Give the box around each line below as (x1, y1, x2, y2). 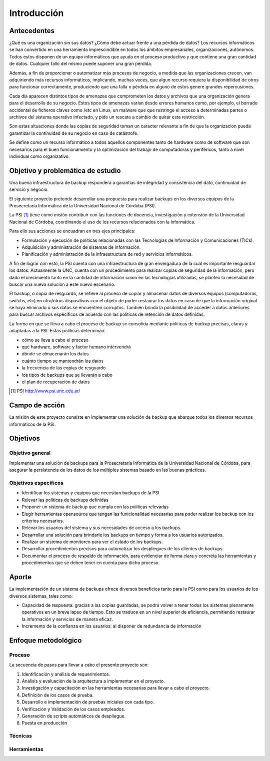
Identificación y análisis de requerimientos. (21, 671, 110, 677)
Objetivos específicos (9, 479, 64, 486)
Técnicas (9, 733, 32, 740)
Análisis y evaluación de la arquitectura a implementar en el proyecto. (21, 678, 165, 684)
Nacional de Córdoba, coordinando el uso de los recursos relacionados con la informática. (9, 219, 195, 225)
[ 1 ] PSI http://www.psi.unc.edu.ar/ (10, 388, 80, 394)
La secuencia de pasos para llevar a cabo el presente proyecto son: (9, 662, 149, 668)
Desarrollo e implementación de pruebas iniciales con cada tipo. (21, 699, 154, 705)
